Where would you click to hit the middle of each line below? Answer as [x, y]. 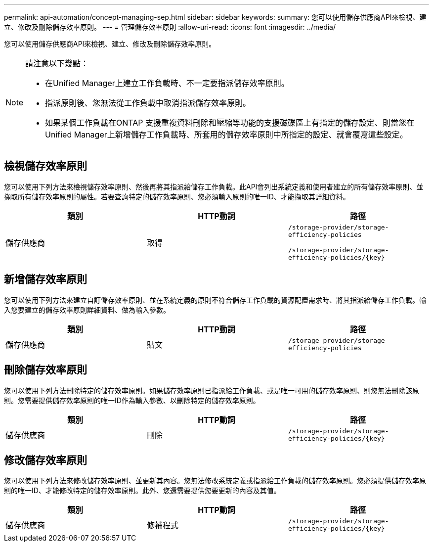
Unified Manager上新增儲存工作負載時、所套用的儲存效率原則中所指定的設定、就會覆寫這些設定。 [226, 135]
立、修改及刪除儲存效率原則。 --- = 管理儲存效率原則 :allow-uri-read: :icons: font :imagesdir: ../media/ [170, 27]
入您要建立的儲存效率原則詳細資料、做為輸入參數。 [87, 310]
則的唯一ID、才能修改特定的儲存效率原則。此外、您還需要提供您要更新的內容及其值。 [142, 491]
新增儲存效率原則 [45, 279]
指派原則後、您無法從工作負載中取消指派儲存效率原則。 [148, 103]
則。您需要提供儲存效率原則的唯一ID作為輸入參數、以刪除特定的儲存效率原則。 [132, 400]
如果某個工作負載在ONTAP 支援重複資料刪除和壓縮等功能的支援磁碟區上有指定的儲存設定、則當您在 [230, 123]
